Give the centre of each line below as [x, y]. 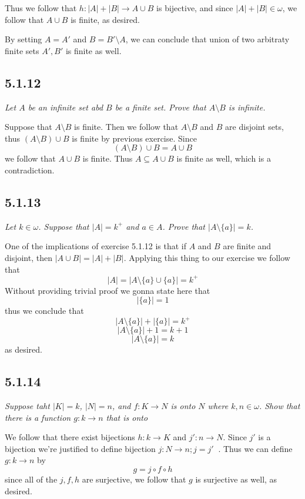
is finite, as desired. [105, 19]
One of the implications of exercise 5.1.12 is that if [96, 246]
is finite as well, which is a [224, 158]
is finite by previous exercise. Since [134, 138]
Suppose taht [27, 406]
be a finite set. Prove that [160, 107]
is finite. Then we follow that [126, 127]
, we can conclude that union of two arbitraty [207, 39]
